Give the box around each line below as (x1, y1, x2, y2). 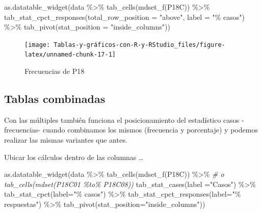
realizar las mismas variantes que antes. (4, 135, 127, 145)
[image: (24, 41, 50, 48)
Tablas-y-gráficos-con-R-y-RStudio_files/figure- (54, 41, 225, 48)
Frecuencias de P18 (24, 66, 85, 76)
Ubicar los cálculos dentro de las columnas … (4, 151, 144, 162)
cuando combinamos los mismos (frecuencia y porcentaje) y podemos (42, 124, 258, 135)
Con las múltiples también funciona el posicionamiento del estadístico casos (4, 114, 240, 125)
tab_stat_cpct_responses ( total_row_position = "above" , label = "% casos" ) (4, 11, 245, 22)
